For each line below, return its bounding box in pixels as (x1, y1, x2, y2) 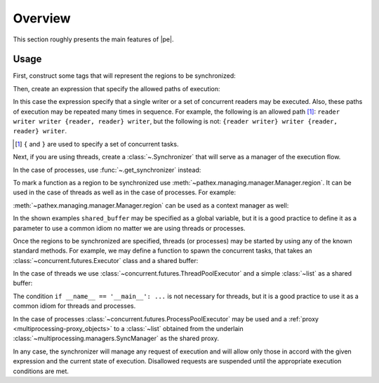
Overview (13, 11, 71, 26)
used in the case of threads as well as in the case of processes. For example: (13, 188, 237, 196)
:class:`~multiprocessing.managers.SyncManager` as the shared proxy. (13, 334, 220, 343)
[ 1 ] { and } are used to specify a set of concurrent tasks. (15, 140, 179, 148)
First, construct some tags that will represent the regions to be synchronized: (13, 72, 237, 80)
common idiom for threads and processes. (13, 302, 136, 310)
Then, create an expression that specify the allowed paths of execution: (13, 84, 220, 93)
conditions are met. (13, 367, 69, 375)
